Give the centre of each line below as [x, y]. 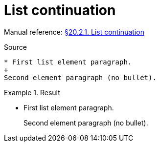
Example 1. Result [32, 92]
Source [15, 47]
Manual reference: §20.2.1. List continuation [74, 32]
